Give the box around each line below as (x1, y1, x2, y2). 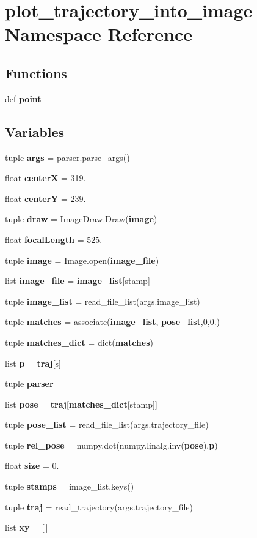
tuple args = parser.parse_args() (5, 151, 130, 163)
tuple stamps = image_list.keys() (5, 480, 134, 493)
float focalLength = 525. (5, 233, 103, 245)
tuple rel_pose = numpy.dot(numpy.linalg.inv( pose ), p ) (5, 438, 218, 451)
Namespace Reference (5, 21, 192, 47)
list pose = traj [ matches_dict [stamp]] (5, 397, 157, 410)
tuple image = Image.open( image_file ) (5, 253, 159, 266)
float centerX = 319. (5, 171, 86, 184)
